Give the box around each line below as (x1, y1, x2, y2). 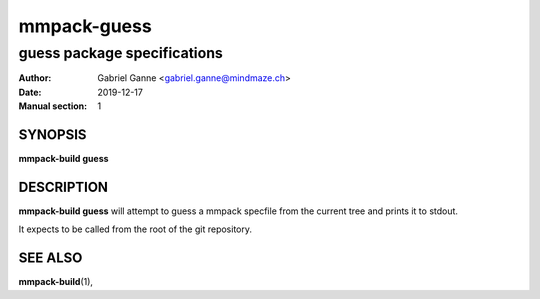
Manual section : (18, 100, 88, 112)
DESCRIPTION (18, 178, 109, 195)
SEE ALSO (18, 250, 83, 267)
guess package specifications (18, 44, 224, 62)
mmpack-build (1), (18, 276, 94, 288)
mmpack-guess (18, 15, 152, 37)
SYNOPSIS (18, 126, 87, 143)
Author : (18, 72, 52, 84)
